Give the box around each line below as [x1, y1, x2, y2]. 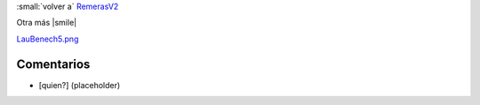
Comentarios [16, 56, 91, 71]
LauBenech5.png [16, 34, 79, 44]
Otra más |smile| [16, 18, 77, 28]
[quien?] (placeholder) [38, 79, 121, 90]
